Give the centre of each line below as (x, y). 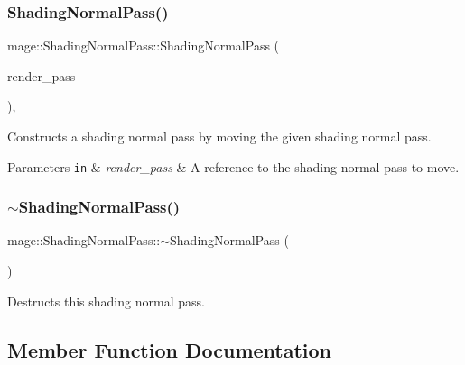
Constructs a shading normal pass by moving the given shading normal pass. (219, 136)
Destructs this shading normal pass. (106, 301)
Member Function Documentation (170, 349)
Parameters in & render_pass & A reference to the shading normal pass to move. (233, 166)
